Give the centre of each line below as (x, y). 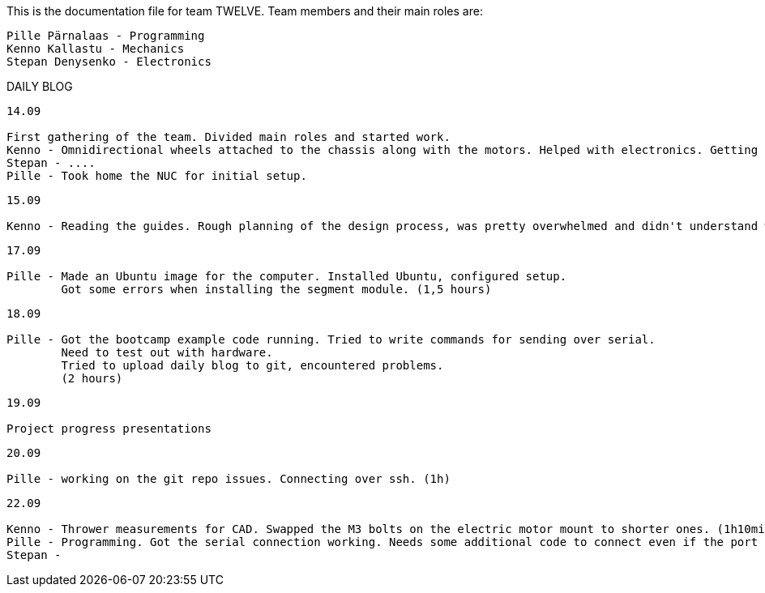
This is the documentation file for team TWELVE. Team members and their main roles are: (245, 11)
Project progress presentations (109, 429)
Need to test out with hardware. (167, 352)
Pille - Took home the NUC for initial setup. (157, 176)
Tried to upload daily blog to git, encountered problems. (252, 365)
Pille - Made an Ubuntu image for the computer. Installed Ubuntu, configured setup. (287, 276)
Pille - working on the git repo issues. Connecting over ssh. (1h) (229, 479)
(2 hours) (92, 378)
